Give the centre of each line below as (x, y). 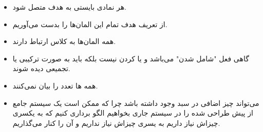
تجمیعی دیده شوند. (41, 68)
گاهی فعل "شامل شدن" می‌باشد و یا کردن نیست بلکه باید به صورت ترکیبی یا (131, 58)
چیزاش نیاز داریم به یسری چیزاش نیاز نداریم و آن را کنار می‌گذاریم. (116, 123)
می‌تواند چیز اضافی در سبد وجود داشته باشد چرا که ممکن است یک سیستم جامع (136, 103)
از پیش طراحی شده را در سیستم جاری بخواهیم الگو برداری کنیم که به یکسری (133, 113)
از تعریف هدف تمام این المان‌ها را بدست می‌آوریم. (90, 24)
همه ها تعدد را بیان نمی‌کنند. (55, 85)
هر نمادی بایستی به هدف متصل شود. (69, 7)
